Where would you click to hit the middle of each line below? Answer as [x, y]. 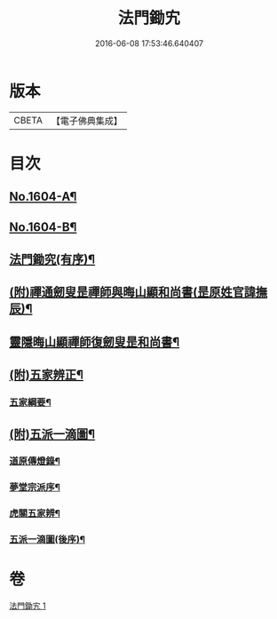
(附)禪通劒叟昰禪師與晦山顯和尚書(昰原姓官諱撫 [138, 293]
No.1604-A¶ [43, 197]
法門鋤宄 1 [28, 606]
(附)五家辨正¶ [47, 375]
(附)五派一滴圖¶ [52, 434]
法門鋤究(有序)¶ [52, 260]
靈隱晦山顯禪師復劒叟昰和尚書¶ [95, 341]
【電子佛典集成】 [87, 121]
